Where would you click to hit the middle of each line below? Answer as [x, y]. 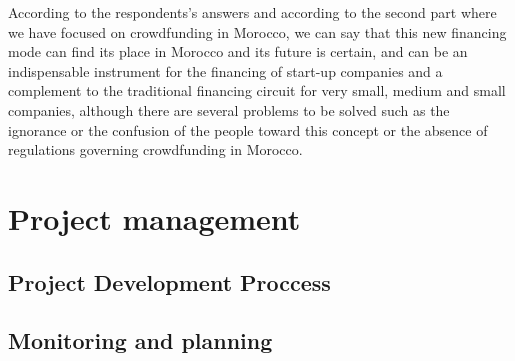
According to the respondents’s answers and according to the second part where [252, 12]
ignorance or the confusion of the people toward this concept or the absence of [248, 129]
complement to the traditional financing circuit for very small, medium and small [257, 90]
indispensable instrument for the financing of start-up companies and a [225, 70]
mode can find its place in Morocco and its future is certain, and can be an [238, 51]
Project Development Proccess [169, 281]
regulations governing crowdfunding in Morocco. [155, 149]
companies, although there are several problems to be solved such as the [229, 109]
